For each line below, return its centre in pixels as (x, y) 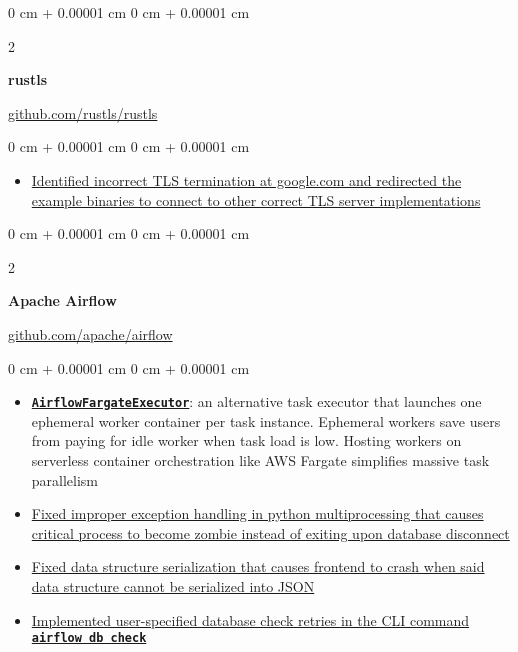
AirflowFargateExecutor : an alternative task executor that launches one (256, 401)
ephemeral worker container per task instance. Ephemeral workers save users (266, 420)
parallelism (65, 479)
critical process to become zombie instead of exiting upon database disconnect (270, 532)
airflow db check (89, 638)
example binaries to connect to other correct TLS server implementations (256, 199)
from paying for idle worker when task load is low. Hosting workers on (246, 440)
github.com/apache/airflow (90, 333)
